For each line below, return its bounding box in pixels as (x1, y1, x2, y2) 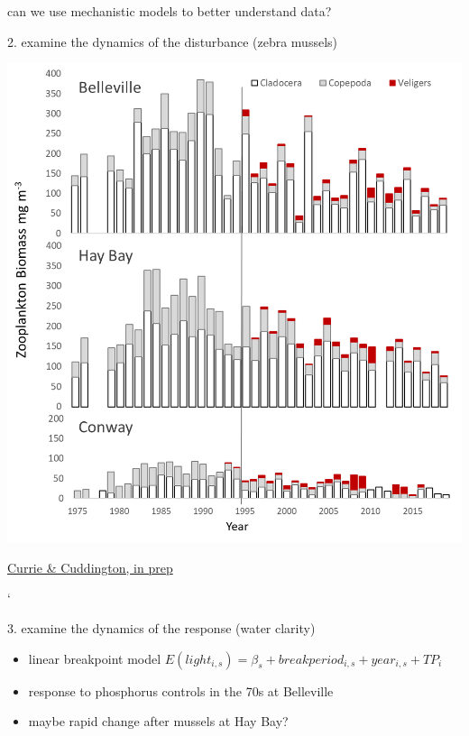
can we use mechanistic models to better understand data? (7, 2, 332, 20)
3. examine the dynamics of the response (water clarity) (7, 618, 316, 637)
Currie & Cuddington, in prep (7, 557, 173, 576)
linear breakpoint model (28, 649, 161, 667)
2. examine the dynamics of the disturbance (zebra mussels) (7, 32, 337, 51)
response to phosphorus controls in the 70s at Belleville (28, 681, 334, 700)
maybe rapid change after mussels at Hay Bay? (28, 712, 289, 731)
